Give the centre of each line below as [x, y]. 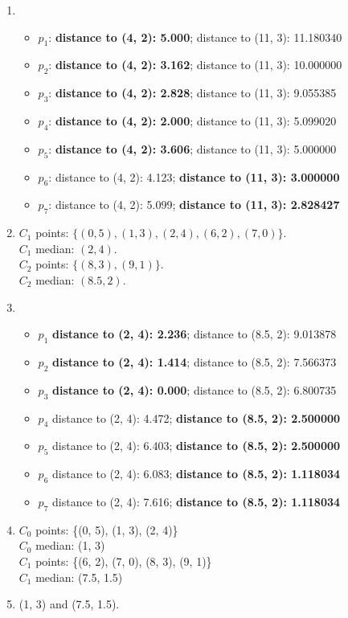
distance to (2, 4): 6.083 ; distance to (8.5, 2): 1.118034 [197, 474]
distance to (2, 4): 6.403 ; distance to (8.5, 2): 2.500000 [197, 446]
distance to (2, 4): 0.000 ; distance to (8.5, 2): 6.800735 [194, 389]
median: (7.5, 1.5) [79, 577]
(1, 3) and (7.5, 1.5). [69, 604]
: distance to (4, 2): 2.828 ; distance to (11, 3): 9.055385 [192, 93]
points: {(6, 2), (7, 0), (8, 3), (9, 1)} [124, 561]
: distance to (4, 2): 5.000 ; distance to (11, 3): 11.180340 [195, 37]
